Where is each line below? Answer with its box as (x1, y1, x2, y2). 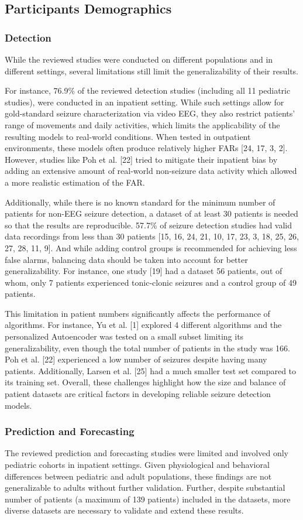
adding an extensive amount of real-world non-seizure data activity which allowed (5, 165, 297, 177)
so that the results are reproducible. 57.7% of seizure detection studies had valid (5, 218, 292, 231)
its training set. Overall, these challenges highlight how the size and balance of (5, 376, 286, 388)
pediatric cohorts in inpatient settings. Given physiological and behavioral (5, 459, 270, 471)
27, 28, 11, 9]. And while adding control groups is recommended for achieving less (5, 241, 297, 254)
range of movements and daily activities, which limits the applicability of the (5, 118, 280, 131)
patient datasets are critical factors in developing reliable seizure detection (5, 388, 271, 400)
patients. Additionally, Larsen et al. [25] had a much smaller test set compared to (5, 364, 297, 377)
